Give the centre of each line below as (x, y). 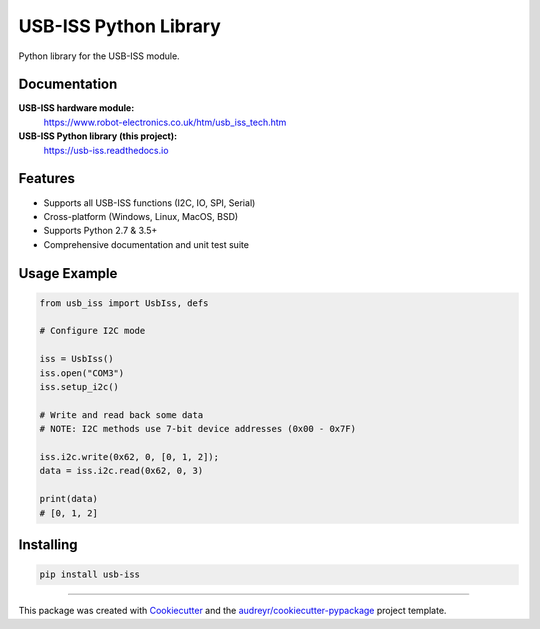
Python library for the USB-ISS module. (99, 56)
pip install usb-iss (89, 574)
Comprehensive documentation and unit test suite (146, 244)
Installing (48, 544)
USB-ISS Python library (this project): (98, 136)
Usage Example (68, 273)
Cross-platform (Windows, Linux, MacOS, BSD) (141, 216)
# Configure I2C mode (92, 331)
